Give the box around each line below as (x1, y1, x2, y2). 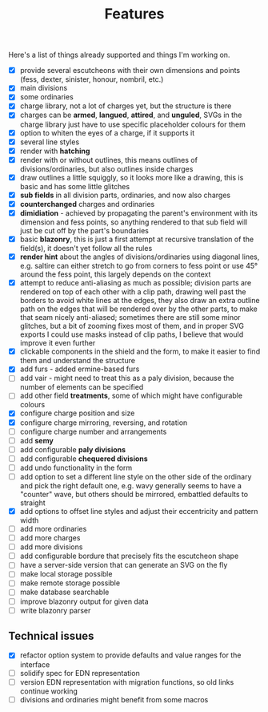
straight (19, 498, 46, 508)
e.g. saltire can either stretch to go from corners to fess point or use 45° (19, 261, 258, 271)
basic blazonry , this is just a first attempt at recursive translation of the (19, 234, 254, 244)
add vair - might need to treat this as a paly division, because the (19, 374, 234, 383)
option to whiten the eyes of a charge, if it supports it (19, 127, 195, 137)
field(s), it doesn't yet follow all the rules (19, 244, 153, 253)
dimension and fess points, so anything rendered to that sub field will (19, 217, 248, 227)
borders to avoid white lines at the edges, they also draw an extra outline (19, 296, 260, 305)
